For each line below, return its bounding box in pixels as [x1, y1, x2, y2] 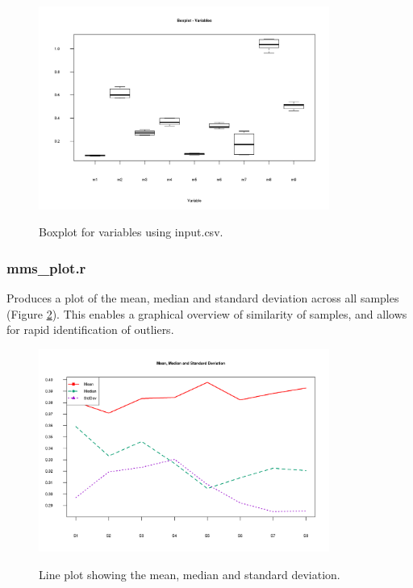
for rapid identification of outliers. [6, 321, 174, 338]
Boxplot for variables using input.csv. [39, 223, 223, 240]
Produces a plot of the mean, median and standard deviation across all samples [6, 290, 399, 307]
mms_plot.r [6, 257, 86, 277]
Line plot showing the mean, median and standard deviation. [39, 566, 340, 583]
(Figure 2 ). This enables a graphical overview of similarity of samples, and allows [6, 305, 407, 322]
